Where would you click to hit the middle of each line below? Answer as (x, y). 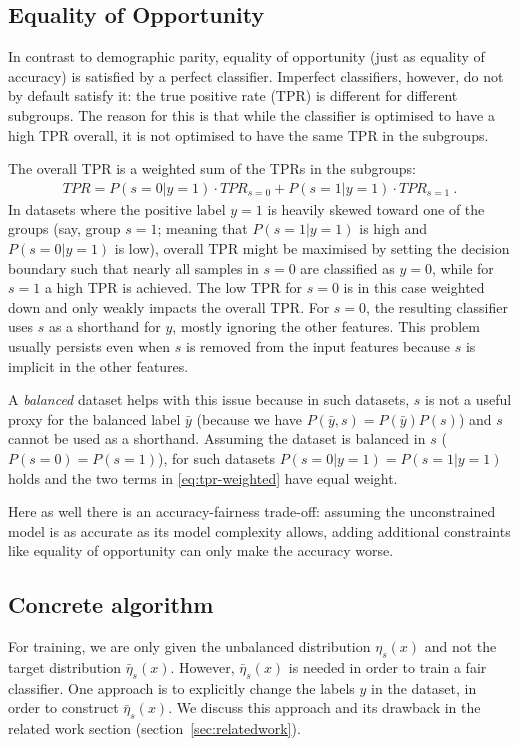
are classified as (347, 267)
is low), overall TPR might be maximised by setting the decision (312, 247)
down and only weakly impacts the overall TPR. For (169, 306)
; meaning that (202, 228)
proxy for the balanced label (94, 418)
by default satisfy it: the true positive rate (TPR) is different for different (233, 95)
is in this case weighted (414, 287)
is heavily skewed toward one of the (376, 208)
